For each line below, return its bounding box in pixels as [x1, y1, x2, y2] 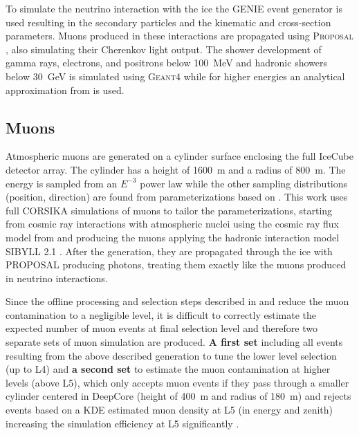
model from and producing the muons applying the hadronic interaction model [6, 230, 340, 244]
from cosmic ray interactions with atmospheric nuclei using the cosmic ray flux [6, 216, 339, 231]
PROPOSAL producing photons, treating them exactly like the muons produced [6, 257, 347, 272]
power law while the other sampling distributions [140, 176, 348, 190]
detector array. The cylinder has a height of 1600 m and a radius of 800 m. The [6, 162, 346, 176]
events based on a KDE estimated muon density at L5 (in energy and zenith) [6, 402, 333, 417]
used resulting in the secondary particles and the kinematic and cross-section [6, 15, 331, 29]
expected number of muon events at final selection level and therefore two [6, 321, 317, 335]
